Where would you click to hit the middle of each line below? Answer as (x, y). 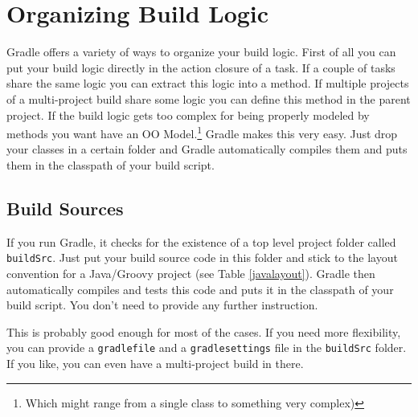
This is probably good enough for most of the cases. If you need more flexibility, (204, 331)
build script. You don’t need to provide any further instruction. (162, 305)
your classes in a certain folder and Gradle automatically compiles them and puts (207, 149)
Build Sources (65, 208)
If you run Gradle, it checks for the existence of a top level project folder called (201, 241)
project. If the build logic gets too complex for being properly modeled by (188, 114)
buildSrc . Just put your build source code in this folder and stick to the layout (202, 258)
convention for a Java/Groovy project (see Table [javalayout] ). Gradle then (191, 273)
